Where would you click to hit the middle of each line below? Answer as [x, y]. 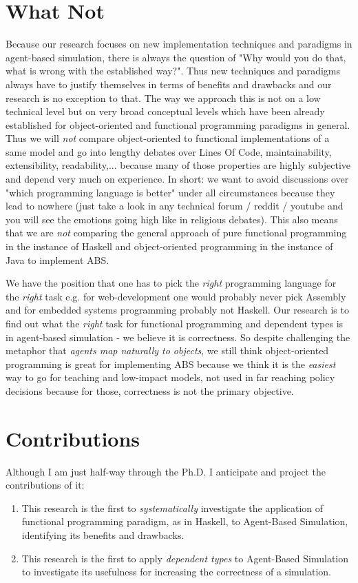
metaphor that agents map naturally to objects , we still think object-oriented [167, 350]
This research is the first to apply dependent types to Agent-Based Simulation [185, 558]
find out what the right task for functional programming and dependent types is [175, 323]
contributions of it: [45, 485]
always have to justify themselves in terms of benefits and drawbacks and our [169, 84]
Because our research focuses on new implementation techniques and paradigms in [179, 44]
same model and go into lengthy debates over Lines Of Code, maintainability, [169, 151]
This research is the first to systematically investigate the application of [172, 508]
